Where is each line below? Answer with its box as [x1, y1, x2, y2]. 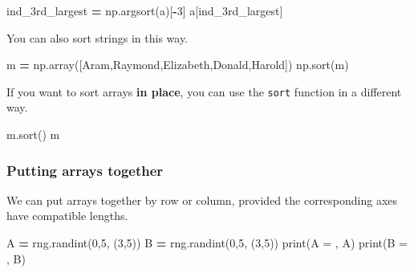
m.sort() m [6, 126, 60, 143]
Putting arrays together [6, 160, 164, 180]
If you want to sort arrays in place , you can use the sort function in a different [6, 83, 402, 100]
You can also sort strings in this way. [6, 29, 189, 46]
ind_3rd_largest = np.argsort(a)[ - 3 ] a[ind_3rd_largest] [6, 2, 283, 18]
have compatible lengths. [6, 207, 128, 224]
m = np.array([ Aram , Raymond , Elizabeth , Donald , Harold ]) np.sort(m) [6, 56, 349, 73]
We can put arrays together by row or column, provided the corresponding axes [6, 191, 398, 208]
